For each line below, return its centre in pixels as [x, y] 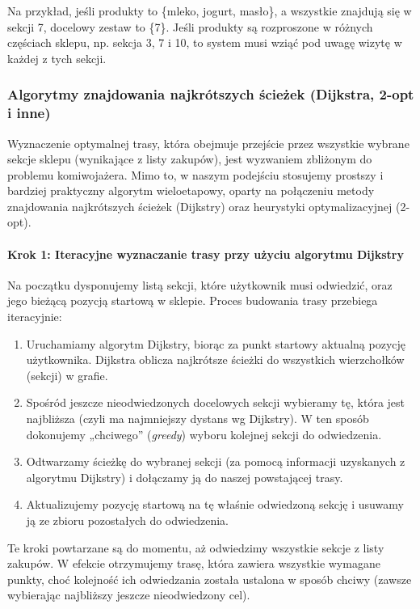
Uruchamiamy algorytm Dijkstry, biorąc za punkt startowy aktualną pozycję [216, 343]
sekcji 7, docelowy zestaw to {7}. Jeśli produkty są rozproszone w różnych [190, 26]
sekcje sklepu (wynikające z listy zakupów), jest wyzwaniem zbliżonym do [190, 159]
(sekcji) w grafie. [67, 375]
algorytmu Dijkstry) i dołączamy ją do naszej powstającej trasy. [185, 477]
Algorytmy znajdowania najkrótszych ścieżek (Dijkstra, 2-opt [211, 94]
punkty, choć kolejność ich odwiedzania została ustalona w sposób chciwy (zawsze [210, 579]
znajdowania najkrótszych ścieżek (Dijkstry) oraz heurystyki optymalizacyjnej [200, 206]
